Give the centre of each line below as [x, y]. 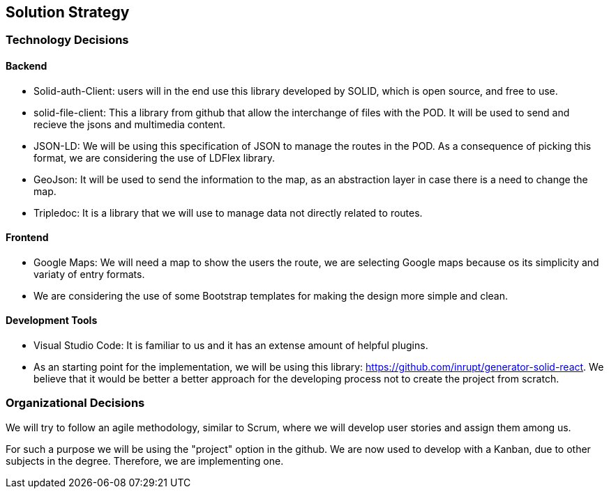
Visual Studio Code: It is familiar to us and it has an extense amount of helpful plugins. [231, 346]
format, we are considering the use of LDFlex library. [155, 157]
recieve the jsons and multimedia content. [129, 124]
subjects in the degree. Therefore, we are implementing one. [145, 461]
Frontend [27, 238]
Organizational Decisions [75, 403]
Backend [27, 66]
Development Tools [52, 321]
